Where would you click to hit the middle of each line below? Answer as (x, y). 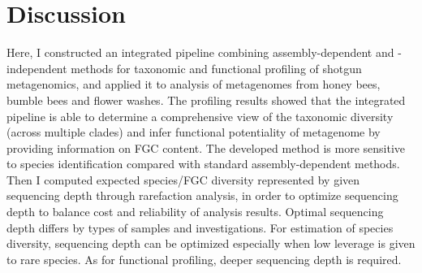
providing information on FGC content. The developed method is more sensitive (206, 147)
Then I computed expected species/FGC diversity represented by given (183, 179)
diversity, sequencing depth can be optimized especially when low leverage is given (211, 243)
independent (37, 68)
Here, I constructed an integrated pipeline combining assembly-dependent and (200, 52)
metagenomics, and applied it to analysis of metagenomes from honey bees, (194, 84)
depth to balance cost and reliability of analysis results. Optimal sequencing (195, 212)
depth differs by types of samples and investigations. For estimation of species (200, 227)
